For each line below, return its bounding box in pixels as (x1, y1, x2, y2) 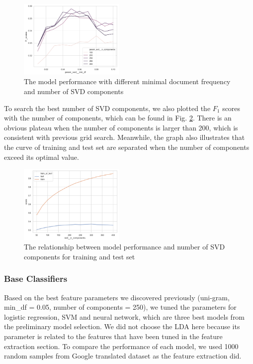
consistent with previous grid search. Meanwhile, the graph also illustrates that (4, 132, 245, 142)
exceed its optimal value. (4, 151, 79, 162)
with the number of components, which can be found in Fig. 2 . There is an (4, 113, 232, 123)
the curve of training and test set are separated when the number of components (4, 141, 250, 152)
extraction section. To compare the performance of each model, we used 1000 (4, 341, 239, 351)
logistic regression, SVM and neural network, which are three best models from (4, 311, 245, 322)
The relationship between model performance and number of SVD (24, 242, 225, 252)
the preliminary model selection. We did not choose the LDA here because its (4, 321, 240, 332)
